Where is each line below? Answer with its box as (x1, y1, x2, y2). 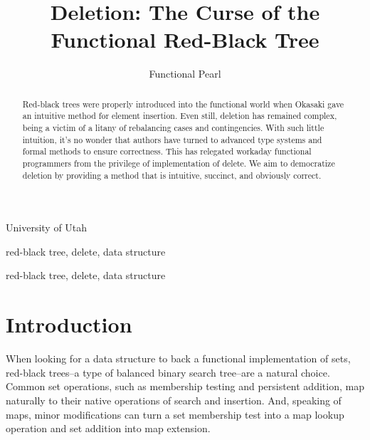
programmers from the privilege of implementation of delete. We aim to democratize (22, 157, 335, 169)
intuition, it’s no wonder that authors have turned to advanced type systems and (22, 133, 322, 145)
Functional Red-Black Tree (51, 25, 319, 54)
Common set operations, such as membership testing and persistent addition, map (6, 379, 364, 394)
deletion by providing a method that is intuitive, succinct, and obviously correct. (22, 169, 322, 181)
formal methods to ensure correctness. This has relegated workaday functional (22, 145, 312, 157)
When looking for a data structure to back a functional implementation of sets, (6, 351, 351, 366)
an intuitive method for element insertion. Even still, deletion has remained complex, (22, 110, 337, 122)
